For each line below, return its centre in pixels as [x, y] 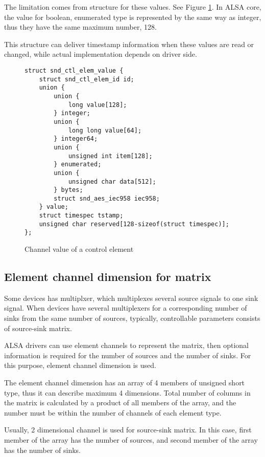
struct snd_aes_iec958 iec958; [107, 198]
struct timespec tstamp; [81, 216]
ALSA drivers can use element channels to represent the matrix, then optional [127, 345]
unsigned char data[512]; [112, 181]
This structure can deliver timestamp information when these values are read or [129, 44]
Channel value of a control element [79, 249]
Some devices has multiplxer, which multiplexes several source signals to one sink [131, 298]
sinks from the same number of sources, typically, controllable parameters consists [132, 318]
